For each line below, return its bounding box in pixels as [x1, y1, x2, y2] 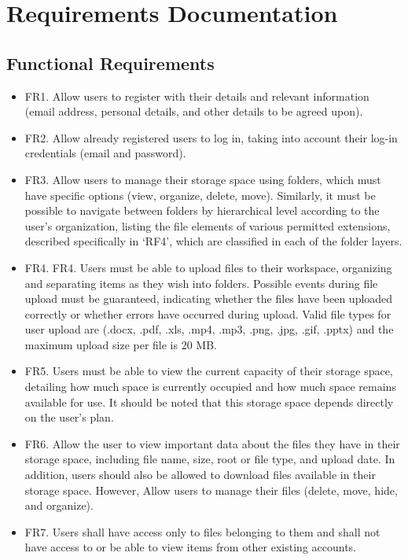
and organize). [24, 497, 94, 514]
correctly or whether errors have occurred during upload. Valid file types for [24, 305, 391, 322]
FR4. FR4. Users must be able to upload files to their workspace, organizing [24, 259, 392, 275]
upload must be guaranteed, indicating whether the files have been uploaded [24, 290, 393, 307]
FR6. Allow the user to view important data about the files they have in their [24, 435, 400, 451]
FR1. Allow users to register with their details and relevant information [24, 87, 369, 104]
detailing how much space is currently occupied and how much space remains [24, 378, 396, 395]
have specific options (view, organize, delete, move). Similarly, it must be [24, 186, 376, 203]
